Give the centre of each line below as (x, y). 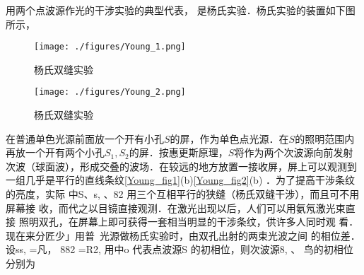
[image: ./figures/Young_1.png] (110, 47)
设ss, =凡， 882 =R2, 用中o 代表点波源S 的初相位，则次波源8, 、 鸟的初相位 (180, 249)
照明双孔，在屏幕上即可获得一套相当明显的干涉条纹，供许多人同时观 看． (189, 222)
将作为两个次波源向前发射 (294, 152)
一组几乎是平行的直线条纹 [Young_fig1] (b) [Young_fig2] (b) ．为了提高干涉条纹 (180, 180)
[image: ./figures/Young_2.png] (110, 92)
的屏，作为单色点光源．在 (229, 138)
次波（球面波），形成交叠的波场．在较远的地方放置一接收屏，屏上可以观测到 (181, 166)
